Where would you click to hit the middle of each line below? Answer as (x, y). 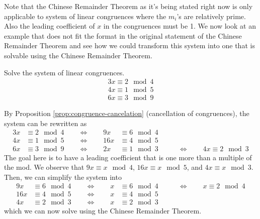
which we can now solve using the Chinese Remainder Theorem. (103, 211)
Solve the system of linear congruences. (64, 72)
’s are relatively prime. (211, 16)
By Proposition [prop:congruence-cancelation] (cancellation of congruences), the (127, 113)
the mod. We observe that (44, 167)
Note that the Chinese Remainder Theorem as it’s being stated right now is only (128, 6)
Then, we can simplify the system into (63, 177)
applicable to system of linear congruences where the (85, 16)
